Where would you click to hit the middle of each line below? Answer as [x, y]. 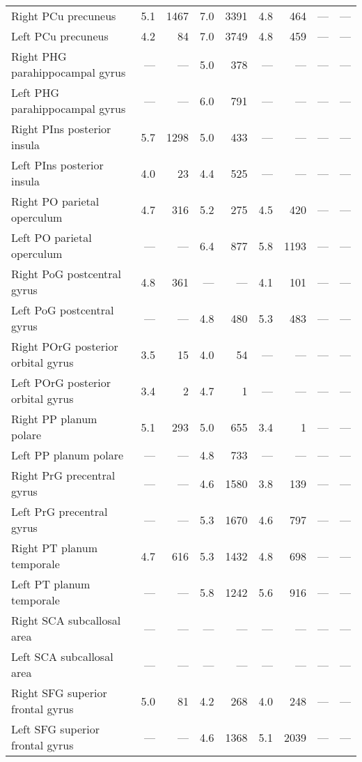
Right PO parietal [55, 201]
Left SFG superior [55, 729]
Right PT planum [55, 548]
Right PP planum [54, 419]
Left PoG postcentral [63, 310]
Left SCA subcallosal [62, 656]
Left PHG [36, 92]
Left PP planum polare [68, 455]
